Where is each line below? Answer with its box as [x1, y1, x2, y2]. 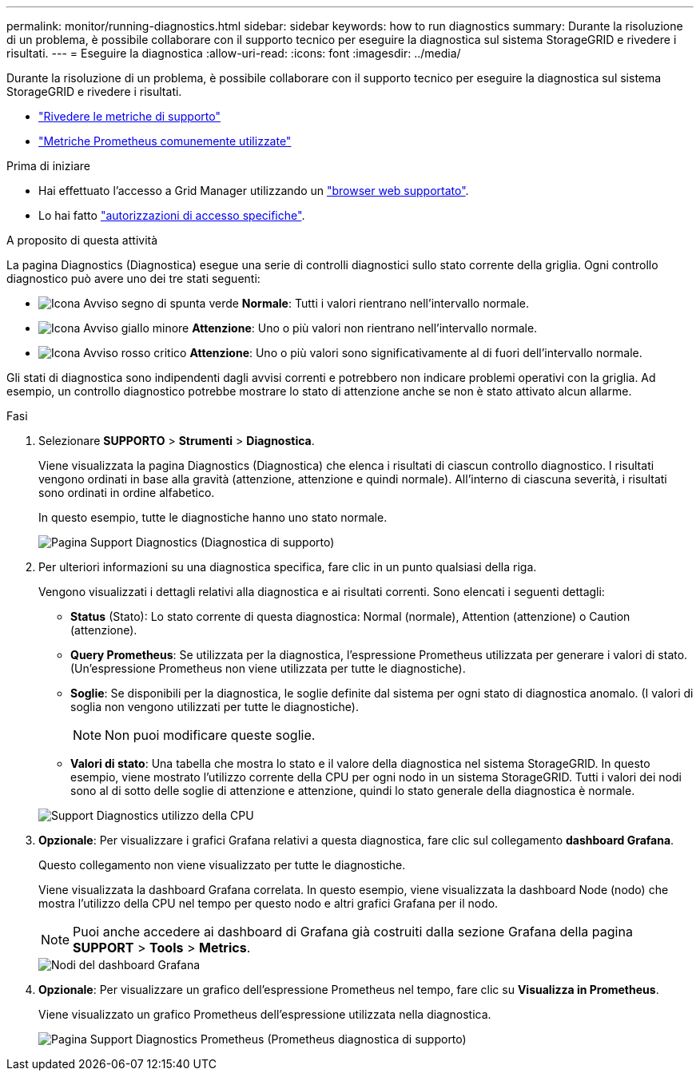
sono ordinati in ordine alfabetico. [38, 486, 215, 499]
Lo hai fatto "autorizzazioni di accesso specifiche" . [38, 209, 305, 222]
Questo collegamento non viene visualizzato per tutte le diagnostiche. [38, 858, 406, 872]
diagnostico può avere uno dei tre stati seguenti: [6, 272, 261, 285]
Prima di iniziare [6, 159, 90, 173]
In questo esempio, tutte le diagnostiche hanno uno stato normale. [38, 511, 388, 524]
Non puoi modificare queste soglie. [105, 727, 316, 743]
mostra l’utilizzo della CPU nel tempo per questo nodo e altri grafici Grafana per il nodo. [38, 896, 499, 910]
